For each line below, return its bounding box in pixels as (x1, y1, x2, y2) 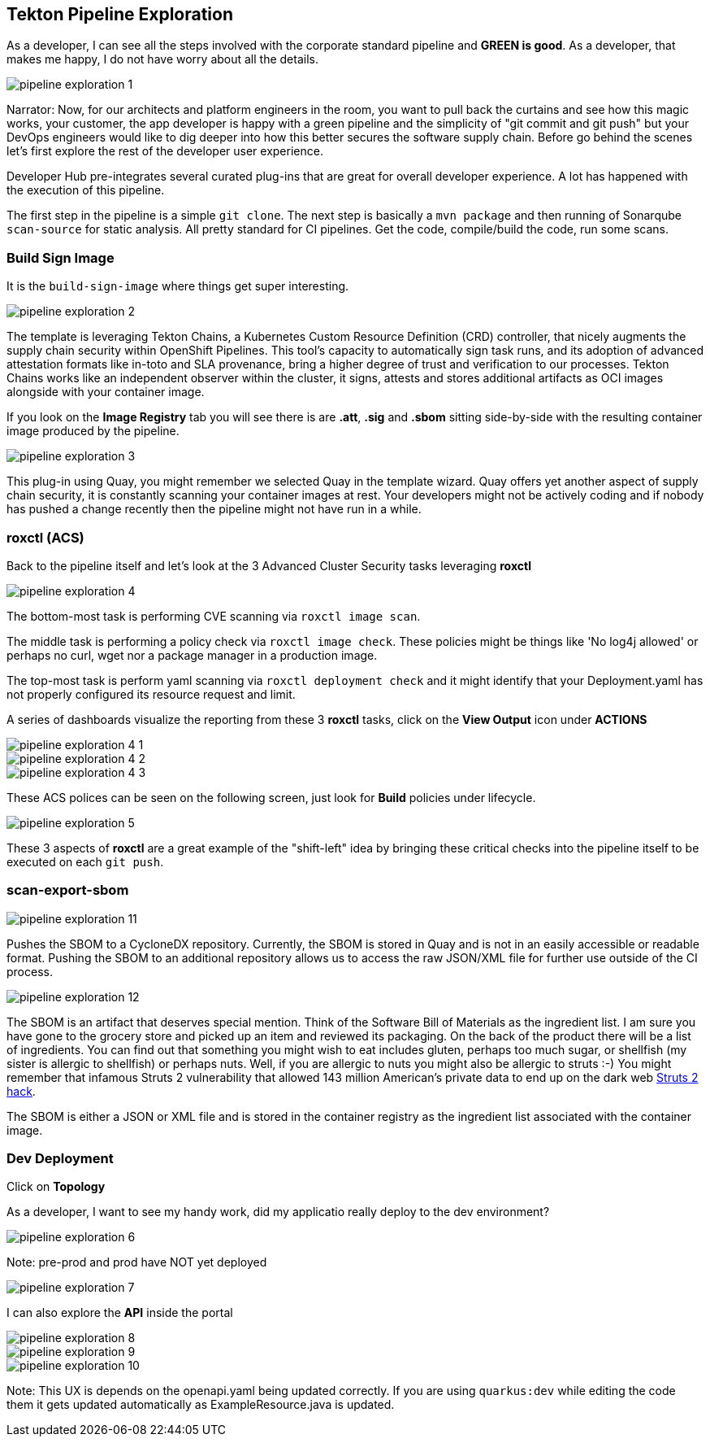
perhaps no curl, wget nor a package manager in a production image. (6, 647, 378, 662)
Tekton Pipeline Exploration (6, 4, 233, 24)
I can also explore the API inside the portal (6, 1306, 233, 1320)
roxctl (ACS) (6, 529, 84, 546)
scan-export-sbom (6, 882, 129, 899)
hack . (6, 1083, 36, 1098)
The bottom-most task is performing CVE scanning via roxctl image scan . (6, 608, 421, 623)
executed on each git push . (6, 854, 164, 869)
